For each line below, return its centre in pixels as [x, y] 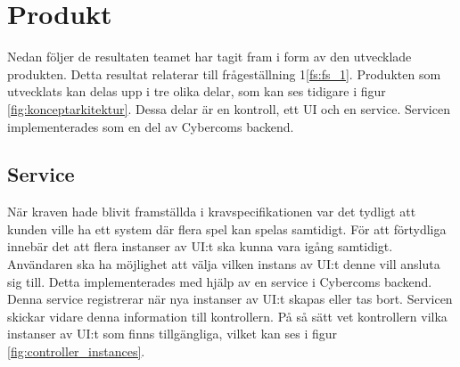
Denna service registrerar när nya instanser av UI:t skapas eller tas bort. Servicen [230, 299]
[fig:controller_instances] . [76, 351]
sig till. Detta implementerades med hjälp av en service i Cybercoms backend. [220, 281]
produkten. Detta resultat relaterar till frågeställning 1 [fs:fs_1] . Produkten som [224, 73]
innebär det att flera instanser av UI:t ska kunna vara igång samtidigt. [200, 246]
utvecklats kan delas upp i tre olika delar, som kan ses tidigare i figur [197, 91]
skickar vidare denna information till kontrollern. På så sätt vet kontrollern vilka [227, 316]
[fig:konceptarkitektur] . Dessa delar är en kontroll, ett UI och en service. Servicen [229, 108]
